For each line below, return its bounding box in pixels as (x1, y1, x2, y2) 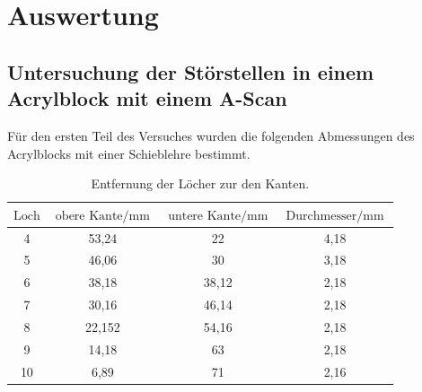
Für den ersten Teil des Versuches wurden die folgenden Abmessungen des (7, 126, 415, 144)
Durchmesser (286, 209, 357, 222)
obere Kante (55, 209, 123, 222)
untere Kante (168, 209, 242, 222)
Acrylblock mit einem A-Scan (7, 84, 287, 112)
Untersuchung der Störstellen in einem (7, 57, 374, 85)
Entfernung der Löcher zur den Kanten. (91, 174, 310, 193)
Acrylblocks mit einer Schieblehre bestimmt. (7, 144, 251, 162)
